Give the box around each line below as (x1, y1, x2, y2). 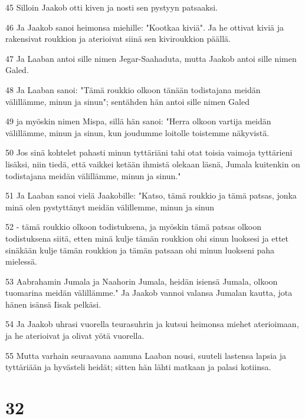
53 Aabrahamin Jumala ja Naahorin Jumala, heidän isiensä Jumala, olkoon (5, 275, 278, 287)
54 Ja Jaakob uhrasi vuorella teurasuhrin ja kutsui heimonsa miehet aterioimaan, (5, 318, 299, 330)
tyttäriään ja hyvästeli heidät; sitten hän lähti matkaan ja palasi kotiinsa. (5, 361, 271, 373)
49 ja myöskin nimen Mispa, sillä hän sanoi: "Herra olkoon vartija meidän (5, 115, 271, 127)
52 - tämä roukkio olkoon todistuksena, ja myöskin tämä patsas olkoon (5, 220, 262, 233)
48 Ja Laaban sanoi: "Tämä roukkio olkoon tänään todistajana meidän (5, 83, 261, 95)
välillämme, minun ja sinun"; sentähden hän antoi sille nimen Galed (5, 95, 250, 107)
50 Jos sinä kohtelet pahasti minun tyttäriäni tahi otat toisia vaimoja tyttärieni (5, 146, 293, 159)
